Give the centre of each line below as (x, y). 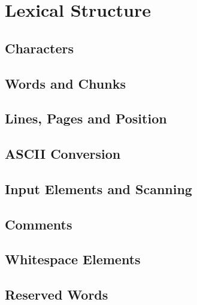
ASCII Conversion (63, 154)
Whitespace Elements (73, 259)
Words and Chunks (65, 83)
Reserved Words (57, 295)
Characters (39, 48)
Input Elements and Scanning (99, 188)
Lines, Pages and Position (86, 118)
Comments (39, 224)
